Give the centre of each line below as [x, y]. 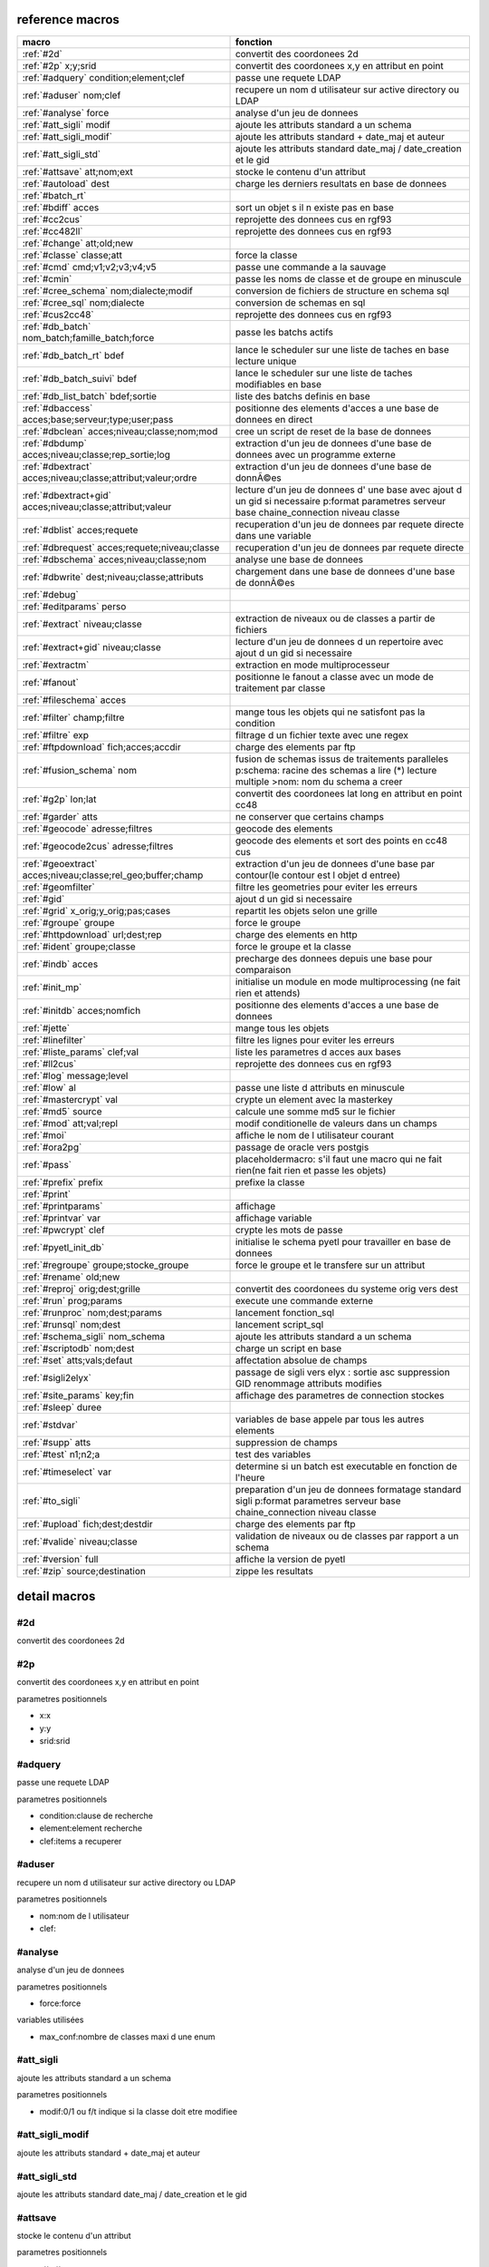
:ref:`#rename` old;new [71, 1277]
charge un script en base [288, 1348]
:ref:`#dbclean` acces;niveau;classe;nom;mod [120, 431]
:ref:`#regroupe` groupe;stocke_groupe [105, 1265]
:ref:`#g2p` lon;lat [59, 799]
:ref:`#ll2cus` [49, 1064]
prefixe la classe [270, 1182]
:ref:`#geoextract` [60, 863]
